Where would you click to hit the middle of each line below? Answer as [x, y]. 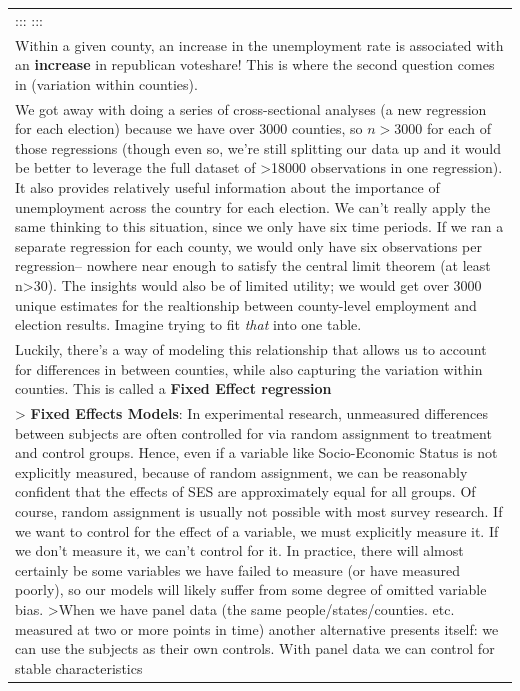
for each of [459, 128]
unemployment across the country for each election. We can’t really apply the [253, 206]
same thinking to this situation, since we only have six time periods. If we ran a [259, 226]
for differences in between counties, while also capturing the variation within [249, 368]
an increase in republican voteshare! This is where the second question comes [255, 64]
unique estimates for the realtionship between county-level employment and [246, 304]
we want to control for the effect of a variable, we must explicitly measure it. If [257, 530]
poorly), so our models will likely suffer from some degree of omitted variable [251, 589]
